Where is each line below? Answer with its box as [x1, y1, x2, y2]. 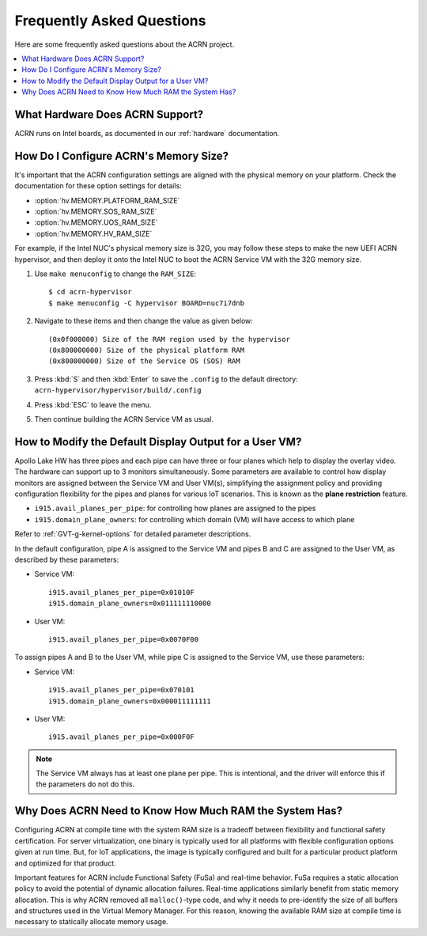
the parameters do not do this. [36, 779, 134, 789]
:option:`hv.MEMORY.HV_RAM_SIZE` [34, 229, 153, 238]
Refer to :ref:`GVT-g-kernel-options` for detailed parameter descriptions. [14, 529, 251, 539]
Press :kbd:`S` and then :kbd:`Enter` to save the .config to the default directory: [34, 374, 298, 384]
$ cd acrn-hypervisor [48, 287, 132, 297]
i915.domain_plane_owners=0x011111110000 [48, 599, 211, 608]
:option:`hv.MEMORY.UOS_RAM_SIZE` [34, 218, 158, 227]
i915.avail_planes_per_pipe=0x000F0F [48, 733, 195, 741]
